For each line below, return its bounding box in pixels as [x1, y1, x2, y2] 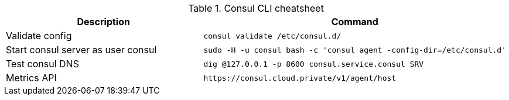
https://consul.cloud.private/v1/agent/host [203, 73, 397, 82]
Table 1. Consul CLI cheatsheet [188, 2, 324, 14]
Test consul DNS [6, 58, 79, 70]
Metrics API [6, 72, 57, 84]
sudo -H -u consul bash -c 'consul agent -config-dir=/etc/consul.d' [203, 45, 506, 54]
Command [331, 16, 378, 27]
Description [77, 16, 130, 27]
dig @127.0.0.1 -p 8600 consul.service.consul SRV [203, 59, 424, 68]
